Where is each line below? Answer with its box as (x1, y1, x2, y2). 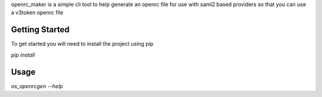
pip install (11, 51, 35, 58)
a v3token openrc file (11, 9, 64, 16)
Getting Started (11, 24, 70, 35)
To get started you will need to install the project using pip (11, 40, 154, 48)
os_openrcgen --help (11, 82, 63, 89)
